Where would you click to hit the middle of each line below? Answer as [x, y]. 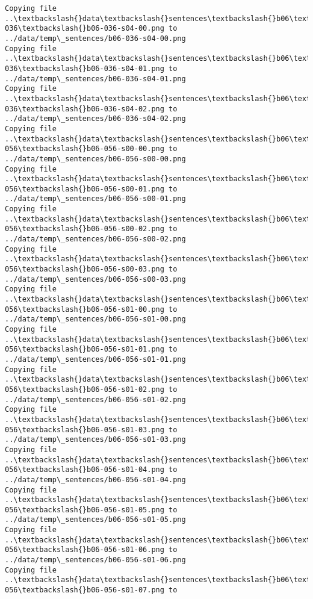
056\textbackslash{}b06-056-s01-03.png [85, 430]
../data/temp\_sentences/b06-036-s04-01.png [95, 79]
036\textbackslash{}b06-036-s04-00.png [85, 29]
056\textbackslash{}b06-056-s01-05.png [85, 510]
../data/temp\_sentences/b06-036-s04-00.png [95, 38]
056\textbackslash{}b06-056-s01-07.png [85, 590]
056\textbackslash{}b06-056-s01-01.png [85, 349]
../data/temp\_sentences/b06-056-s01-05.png [95, 520]
